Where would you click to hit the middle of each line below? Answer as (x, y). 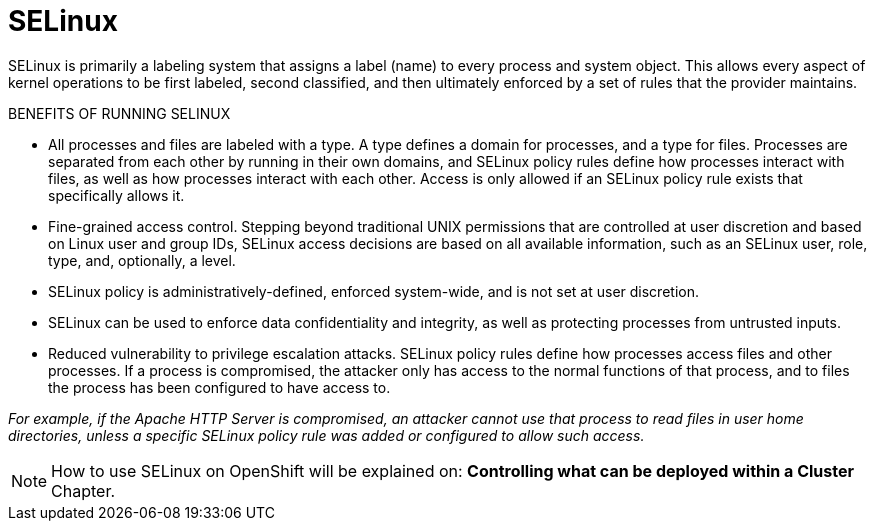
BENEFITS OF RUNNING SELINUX (119, 113)
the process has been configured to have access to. (219, 387)
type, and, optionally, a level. (142, 260)
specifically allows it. (116, 195)
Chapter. (83, 490)
